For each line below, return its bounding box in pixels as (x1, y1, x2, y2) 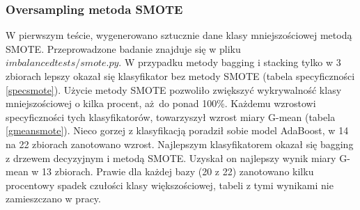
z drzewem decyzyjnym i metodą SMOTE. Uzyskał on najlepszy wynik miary (6, 150, 336, 165)
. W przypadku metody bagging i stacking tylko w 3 (118, 55, 341, 70)
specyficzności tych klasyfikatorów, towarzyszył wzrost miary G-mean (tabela (6, 109, 336, 124)
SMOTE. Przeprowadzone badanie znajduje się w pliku (6, 41, 241, 56)
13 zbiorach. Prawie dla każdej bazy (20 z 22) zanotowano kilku (42, 164, 314, 179)
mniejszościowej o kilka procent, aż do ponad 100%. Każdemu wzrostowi (6, 96, 316, 111)
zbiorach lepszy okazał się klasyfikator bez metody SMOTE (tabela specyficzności (6, 69, 355, 83)
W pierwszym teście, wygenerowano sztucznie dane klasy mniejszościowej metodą (6, 28, 352, 42)
